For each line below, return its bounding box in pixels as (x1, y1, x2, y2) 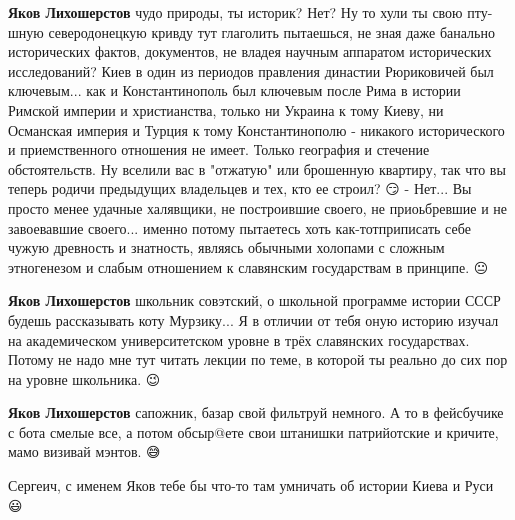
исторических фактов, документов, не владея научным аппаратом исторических (8, 41, 492, 62)
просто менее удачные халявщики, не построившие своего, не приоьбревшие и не (8, 197, 508, 218)
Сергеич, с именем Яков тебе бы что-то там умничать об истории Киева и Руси (8, 475, 494, 496)
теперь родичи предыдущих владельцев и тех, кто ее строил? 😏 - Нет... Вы (8, 178, 472, 199)
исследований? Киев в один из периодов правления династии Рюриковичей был (8, 60, 494, 81)
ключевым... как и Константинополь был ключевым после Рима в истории (8, 80, 461, 101)
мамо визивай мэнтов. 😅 (8, 441, 161, 462)
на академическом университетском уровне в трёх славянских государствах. (8, 329, 470, 350)
